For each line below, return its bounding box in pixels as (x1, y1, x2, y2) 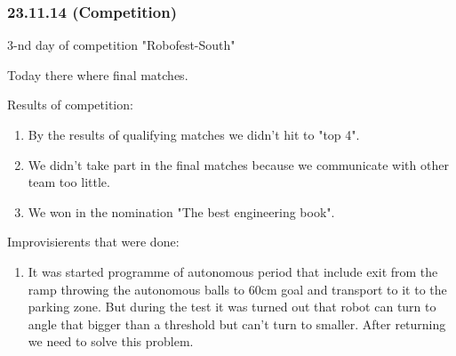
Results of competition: (7, 95, 133, 114)
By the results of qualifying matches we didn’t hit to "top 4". (28, 125, 360, 143)
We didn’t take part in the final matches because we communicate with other (28, 155, 449, 174)
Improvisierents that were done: (7, 232, 180, 251)
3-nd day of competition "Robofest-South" (7, 36, 236, 54)
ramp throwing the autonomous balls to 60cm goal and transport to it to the (28, 279, 447, 298)
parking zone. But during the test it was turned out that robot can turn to (28, 297, 436, 316)
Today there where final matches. (7, 65, 188, 84)
